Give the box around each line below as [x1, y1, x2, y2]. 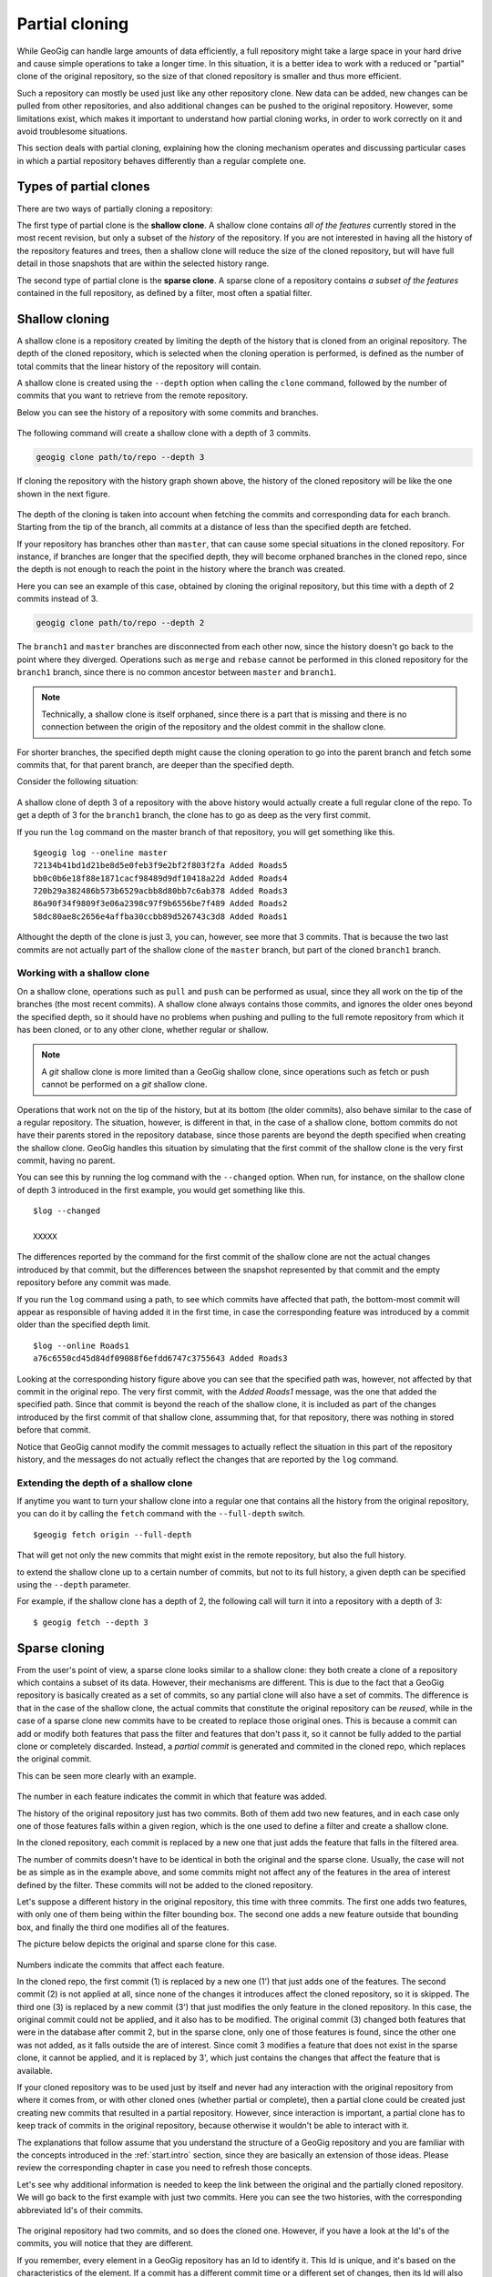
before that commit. [16, 1424, 91, 1435]
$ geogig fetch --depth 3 [33, 1617, 149, 1628]
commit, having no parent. [16, 1155, 116, 1166]
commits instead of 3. [16, 593, 99, 605]
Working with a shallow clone [16, 966, 150, 979]
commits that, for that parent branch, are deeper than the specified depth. [16, 759, 295, 770]
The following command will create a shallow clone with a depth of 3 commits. [16, 428, 312, 439]
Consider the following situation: [16, 776, 138, 787]
